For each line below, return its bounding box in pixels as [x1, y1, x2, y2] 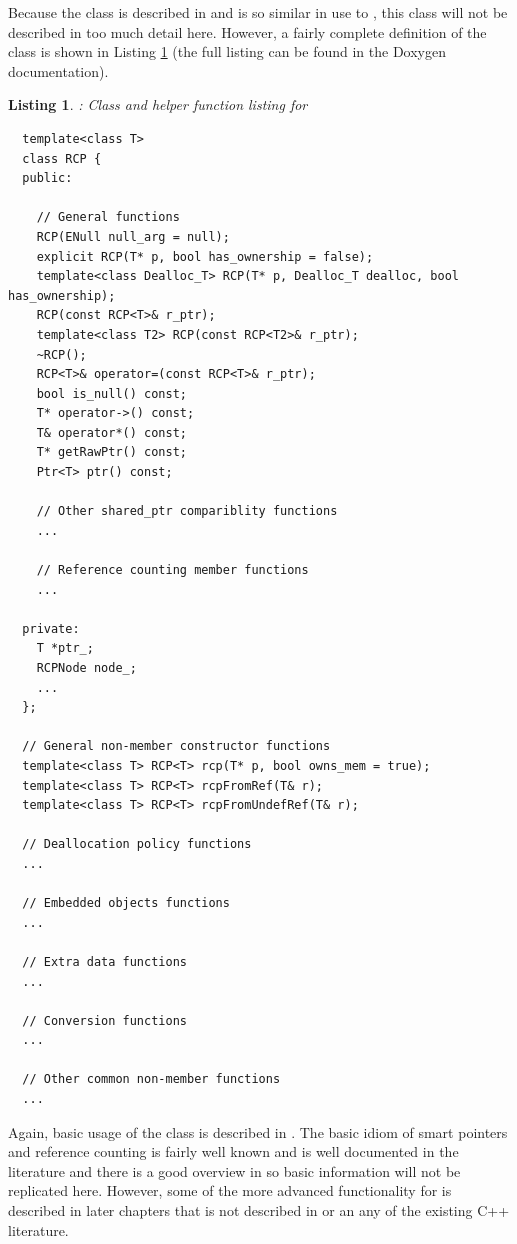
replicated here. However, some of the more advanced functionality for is [8, 1180, 452, 1201]
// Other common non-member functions [22, 1072, 281, 1087]
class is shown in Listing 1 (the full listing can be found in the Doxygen [8, 41, 446, 62]
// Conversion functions [22, 1013, 187, 1028]
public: [22, 171, 73, 186]
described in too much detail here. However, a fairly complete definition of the [8, 21, 487, 42]
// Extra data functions [22, 954, 187, 969]
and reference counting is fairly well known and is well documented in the [8, 1141, 459, 1162]
